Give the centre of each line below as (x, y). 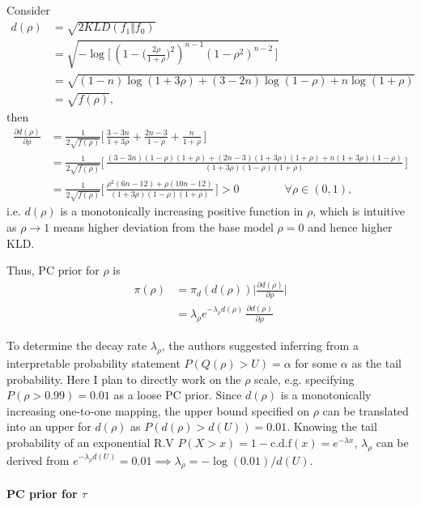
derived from (38, 460)
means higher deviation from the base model (163, 226)
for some (316, 362)
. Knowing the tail (332, 426)
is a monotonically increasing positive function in (182, 211)
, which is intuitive (359, 211)
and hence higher (350, 226)
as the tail (376, 362)
